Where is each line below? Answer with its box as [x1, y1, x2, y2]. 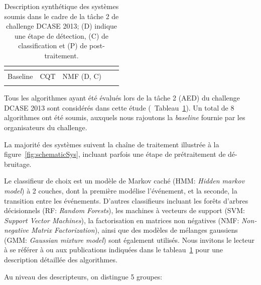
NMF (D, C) [62, 70, 101, 81]
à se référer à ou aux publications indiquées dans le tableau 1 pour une [4, 244, 223, 255]
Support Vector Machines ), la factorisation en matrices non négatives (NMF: [4, 215, 239, 225]
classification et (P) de [18, 40, 87, 51]
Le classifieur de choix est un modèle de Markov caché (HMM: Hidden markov [4, 175, 245, 186]
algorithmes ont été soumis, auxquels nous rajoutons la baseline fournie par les [4, 112, 245, 123]
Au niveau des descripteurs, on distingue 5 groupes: [4, 271, 163, 281]
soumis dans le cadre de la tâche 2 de [4, 11, 119, 21]
